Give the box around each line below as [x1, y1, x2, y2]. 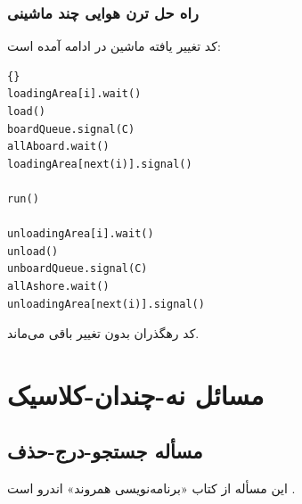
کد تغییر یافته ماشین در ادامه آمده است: [7, 37, 221, 55]
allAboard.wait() [7, 140, 110, 153]
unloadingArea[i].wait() [7, 227, 154, 241]
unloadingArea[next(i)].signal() [7, 297, 205, 310]
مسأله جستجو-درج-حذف [7, 437, 203, 465]
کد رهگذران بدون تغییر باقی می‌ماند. [7, 324, 200, 343]
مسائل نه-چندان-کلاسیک [7, 376, 265, 412]
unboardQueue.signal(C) [7, 262, 148, 276]
